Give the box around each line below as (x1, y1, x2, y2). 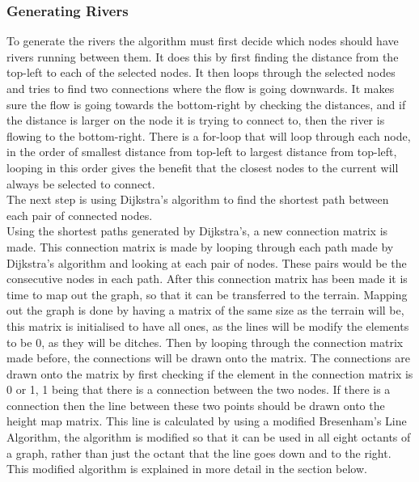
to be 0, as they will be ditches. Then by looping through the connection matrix (6, 333, 404, 350)
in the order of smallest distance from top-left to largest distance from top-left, (6, 143, 397, 160)
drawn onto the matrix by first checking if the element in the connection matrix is (6, 365, 413, 382)
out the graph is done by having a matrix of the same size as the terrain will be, (6, 302, 404, 319)
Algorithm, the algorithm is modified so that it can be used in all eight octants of (6, 429, 411, 446)
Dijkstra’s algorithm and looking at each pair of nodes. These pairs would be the (6, 254, 407, 271)
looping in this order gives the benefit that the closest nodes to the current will (6, 159, 399, 175)
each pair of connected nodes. (6, 206, 153, 223)
